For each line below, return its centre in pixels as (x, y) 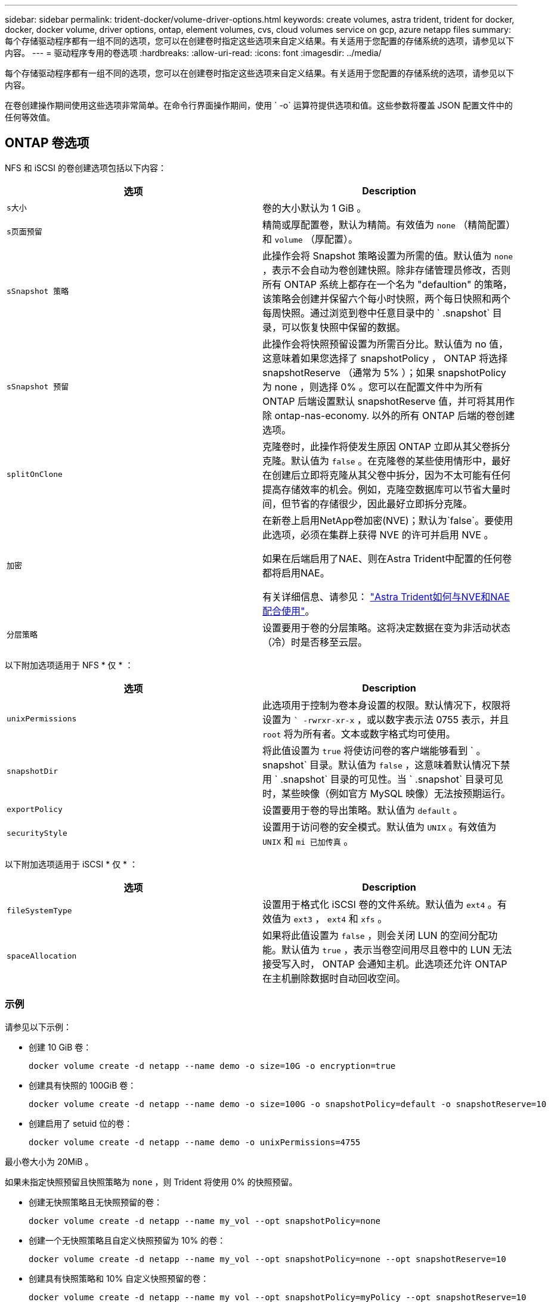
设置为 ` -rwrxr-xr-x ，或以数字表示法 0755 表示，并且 (386, 719)
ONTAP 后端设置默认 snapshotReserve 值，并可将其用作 (389, 401)
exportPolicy (35, 810)
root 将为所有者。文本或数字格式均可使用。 (359, 734)
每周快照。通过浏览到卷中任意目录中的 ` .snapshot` (376, 313)
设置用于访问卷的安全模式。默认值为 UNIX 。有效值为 (380, 827)
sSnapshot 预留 (38, 387)
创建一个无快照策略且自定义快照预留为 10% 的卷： (127, 1240)
